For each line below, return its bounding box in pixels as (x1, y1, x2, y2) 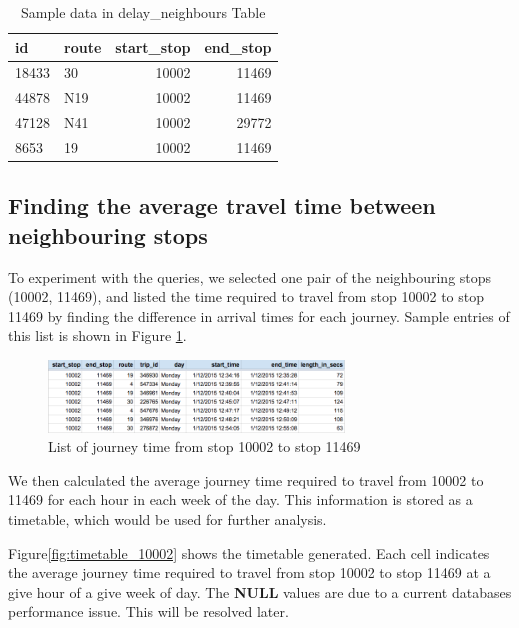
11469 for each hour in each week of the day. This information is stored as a (8, 489, 473, 510)
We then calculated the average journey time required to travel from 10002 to (8, 469, 484, 490)
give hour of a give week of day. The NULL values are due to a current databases (8, 581, 512, 602)
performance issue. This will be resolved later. (8, 601, 289, 622)
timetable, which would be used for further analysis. (8, 508, 327, 529)
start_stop (115, 36, 191, 57)
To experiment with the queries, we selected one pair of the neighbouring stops (8, 266, 492, 287)
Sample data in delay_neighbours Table (21, 2, 266, 22)
